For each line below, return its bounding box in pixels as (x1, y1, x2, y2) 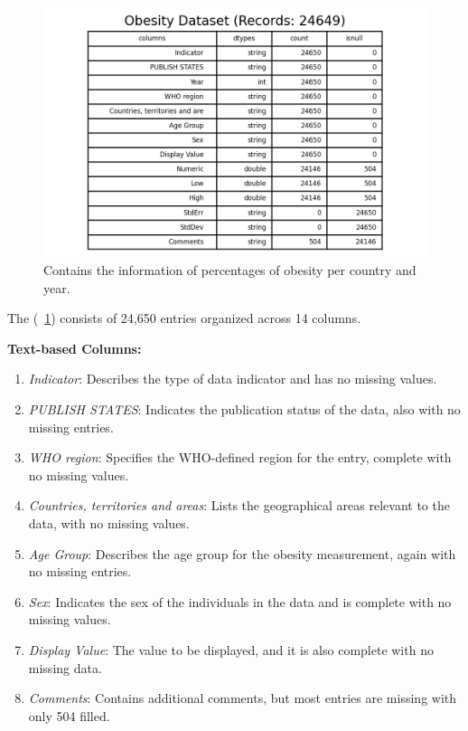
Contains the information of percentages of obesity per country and (43, 261, 417, 280)
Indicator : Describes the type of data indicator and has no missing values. (28, 369, 437, 388)
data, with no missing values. (28, 513, 190, 532)
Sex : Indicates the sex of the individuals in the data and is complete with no (28, 592, 452, 611)
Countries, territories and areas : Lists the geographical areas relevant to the (28, 496, 450, 515)
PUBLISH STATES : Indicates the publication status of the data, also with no (28, 399, 461, 418)
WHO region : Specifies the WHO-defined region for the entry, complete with (28, 448, 452, 467)
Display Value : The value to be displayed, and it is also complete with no (28, 640, 434, 659)
